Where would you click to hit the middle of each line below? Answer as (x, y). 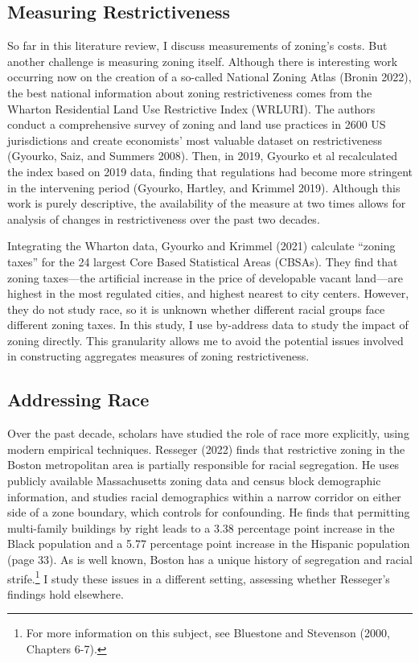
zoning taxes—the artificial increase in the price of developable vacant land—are (205, 277)
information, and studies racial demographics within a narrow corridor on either (204, 496)
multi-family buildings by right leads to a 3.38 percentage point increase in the (201, 527)
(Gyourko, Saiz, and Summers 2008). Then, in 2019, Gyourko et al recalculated (203, 156)
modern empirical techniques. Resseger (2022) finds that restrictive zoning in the (206, 449)
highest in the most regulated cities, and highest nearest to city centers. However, (208, 293)
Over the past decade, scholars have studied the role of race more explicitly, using (208, 433)
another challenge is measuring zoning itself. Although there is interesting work (203, 61)
